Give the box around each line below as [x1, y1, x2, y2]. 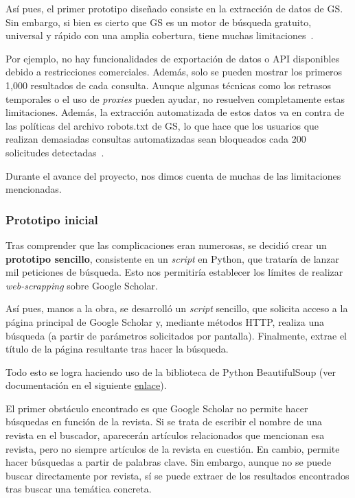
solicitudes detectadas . [5, 145, 104, 159]
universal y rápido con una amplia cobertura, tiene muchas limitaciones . [5, 28, 314, 43]
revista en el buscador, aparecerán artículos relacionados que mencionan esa [5, 428, 325, 442]
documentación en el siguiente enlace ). [5, 378, 167, 392]
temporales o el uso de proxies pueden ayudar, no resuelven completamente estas [5, 91, 345, 106]
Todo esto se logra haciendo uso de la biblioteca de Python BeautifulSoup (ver [5, 364, 336, 379]
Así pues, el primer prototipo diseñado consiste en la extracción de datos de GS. [5, 1, 343, 15]
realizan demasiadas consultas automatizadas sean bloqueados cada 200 [5, 132, 306, 146]
